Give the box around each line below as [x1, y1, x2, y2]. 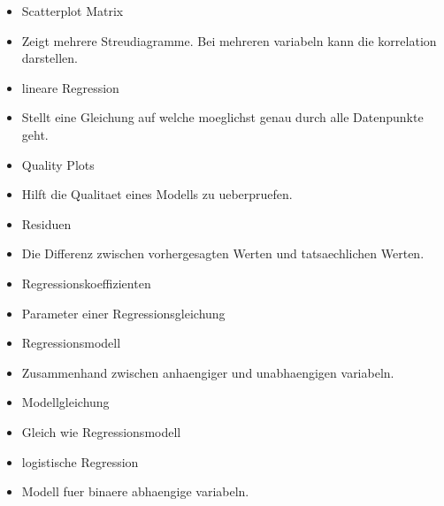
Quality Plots [21, 155, 95, 173]
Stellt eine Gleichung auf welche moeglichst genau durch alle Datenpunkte [21, 108, 424, 126]
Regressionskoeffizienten [21, 273, 151, 292]
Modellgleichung [21, 393, 110, 411]
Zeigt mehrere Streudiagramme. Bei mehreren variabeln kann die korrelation [21, 31, 437, 50]
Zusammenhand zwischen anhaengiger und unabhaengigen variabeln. [21, 363, 394, 381]
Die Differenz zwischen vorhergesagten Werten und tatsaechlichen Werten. [21, 244, 425, 263]
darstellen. [21, 49, 78, 67]
